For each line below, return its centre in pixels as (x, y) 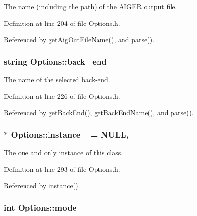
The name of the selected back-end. (57, 79)
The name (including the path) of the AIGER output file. (91, 6)
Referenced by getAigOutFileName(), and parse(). (79, 39)
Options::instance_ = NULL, (70, 134)
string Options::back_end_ (59, 61)
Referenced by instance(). (42, 185)
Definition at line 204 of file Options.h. (62, 23)
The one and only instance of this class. (63, 152)
